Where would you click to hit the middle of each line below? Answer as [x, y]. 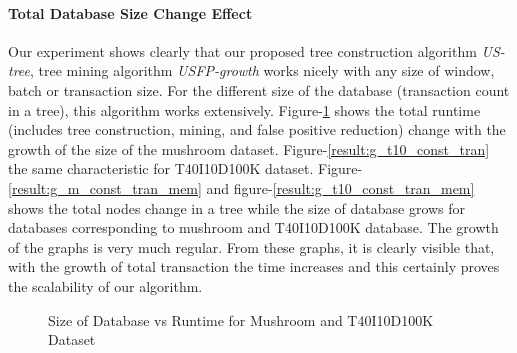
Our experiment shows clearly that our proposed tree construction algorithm [242, 50]
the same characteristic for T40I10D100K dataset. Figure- [185, 168]
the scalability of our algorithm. [105, 285]
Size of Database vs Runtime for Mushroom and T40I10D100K [241, 319]
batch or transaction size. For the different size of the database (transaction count [259, 89]
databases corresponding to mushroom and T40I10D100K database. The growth [253, 227]
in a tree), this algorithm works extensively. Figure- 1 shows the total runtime [244, 109]
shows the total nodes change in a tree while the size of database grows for [237, 207]
